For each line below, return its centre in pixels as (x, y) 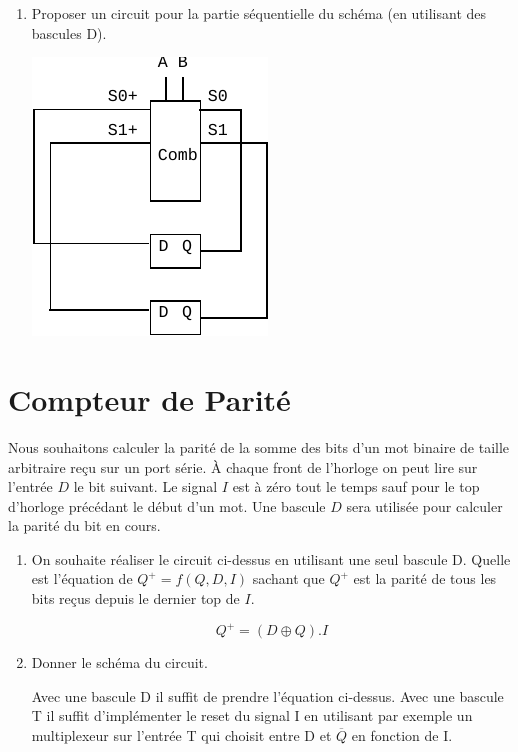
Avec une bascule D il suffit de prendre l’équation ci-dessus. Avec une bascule (267, 695)
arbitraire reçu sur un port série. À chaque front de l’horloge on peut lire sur (243, 466)
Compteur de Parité (149, 398)
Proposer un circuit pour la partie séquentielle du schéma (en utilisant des (259, 13)
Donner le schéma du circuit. (119, 662)
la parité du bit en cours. (84, 525)
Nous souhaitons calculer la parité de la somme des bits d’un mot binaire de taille (259, 446)
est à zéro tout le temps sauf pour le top (356, 486)
